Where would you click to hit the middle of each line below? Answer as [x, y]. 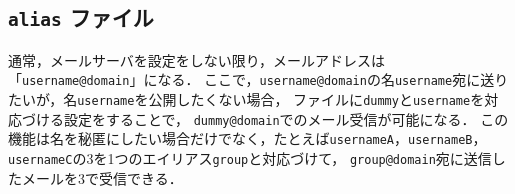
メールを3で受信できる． [102, 177]
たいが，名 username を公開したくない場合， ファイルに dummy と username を [246, 99]
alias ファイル [81, 17]
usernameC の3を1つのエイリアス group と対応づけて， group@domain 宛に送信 [250, 158]
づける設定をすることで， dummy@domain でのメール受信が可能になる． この [265, 118]
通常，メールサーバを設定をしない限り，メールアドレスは [196, 59]
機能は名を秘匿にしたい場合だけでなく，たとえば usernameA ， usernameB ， [247, 138]
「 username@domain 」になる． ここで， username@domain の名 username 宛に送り [258, 79]
